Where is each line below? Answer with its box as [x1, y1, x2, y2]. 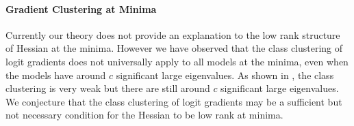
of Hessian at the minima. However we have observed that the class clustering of [5, 41, 343, 55]
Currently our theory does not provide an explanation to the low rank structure [5, 27, 340, 42]
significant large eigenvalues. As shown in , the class [116, 67, 334, 82]
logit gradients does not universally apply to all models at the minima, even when [5, 54, 349, 68]
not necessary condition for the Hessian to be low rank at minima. [5, 108, 283, 122]
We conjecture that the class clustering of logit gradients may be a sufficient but [5, 94, 342, 108]
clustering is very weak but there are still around [5, 81, 210, 95]
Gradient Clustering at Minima [5, 1, 157, 16]
